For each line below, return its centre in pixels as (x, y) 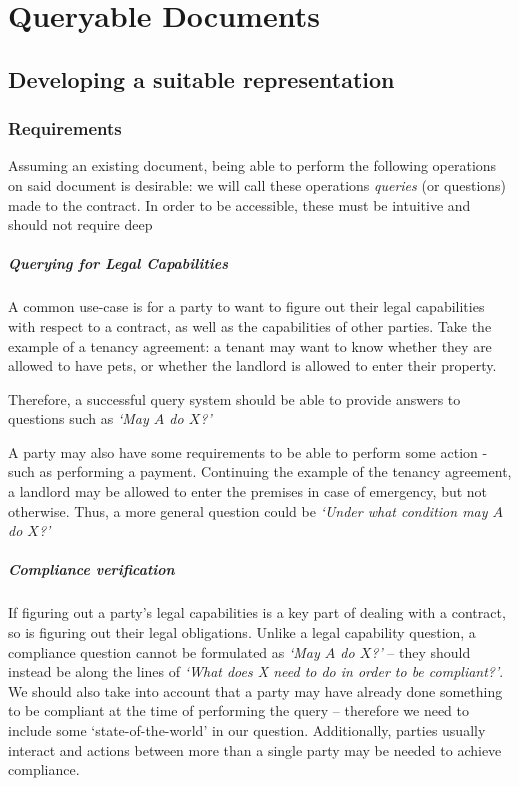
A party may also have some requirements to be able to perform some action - (248, 451)
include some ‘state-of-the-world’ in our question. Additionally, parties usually (247, 729)
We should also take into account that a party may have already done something (255, 690)
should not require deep (80, 224)
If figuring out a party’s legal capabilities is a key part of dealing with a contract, (257, 612)
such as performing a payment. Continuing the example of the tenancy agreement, (260, 471)
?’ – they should (421, 651)
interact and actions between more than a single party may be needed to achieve (255, 749)
